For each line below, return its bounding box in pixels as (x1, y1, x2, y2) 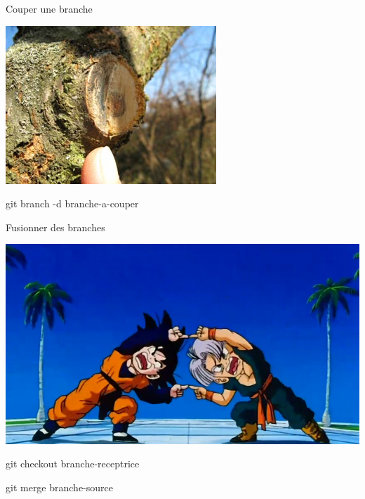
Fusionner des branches (6, 219, 105, 234)
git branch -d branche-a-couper (6, 196, 139, 211)
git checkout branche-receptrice (6, 456, 140, 471)
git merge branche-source (6, 479, 114, 494)
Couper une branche (6, 1, 93, 15)
